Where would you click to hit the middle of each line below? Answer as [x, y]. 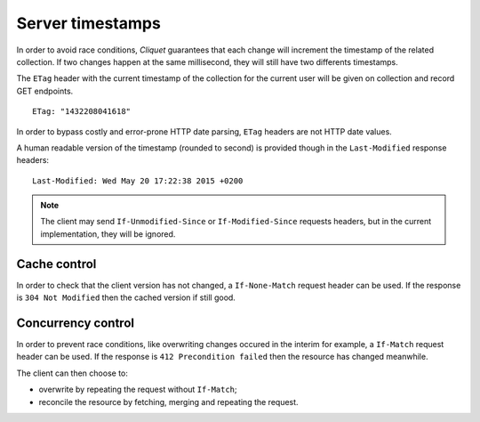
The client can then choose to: [72, 373]
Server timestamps [89, 23]
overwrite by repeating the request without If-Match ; [138, 390]
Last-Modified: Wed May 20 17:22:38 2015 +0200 [138, 181]
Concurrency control [76, 323]
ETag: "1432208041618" [82, 112]
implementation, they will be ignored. [108, 234]
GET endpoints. [45, 91]
